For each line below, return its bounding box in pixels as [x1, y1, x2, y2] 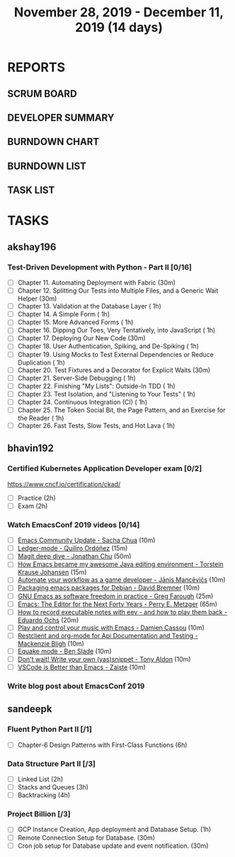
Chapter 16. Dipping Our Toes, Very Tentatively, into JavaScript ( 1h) [17, 326, 216, 335]
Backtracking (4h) [17, 791, 71, 799]
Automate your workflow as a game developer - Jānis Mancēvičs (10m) [17, 576, 226, 584]
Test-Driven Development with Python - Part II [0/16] [7, 262, 193, 272]
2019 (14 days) [74, 19, 164, 36]
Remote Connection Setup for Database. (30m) [17, 833, 156, 842]
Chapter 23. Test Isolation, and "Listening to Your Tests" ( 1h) [17, 389, 196, 398]
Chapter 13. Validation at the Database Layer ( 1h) [17, 302, 161, 311]
